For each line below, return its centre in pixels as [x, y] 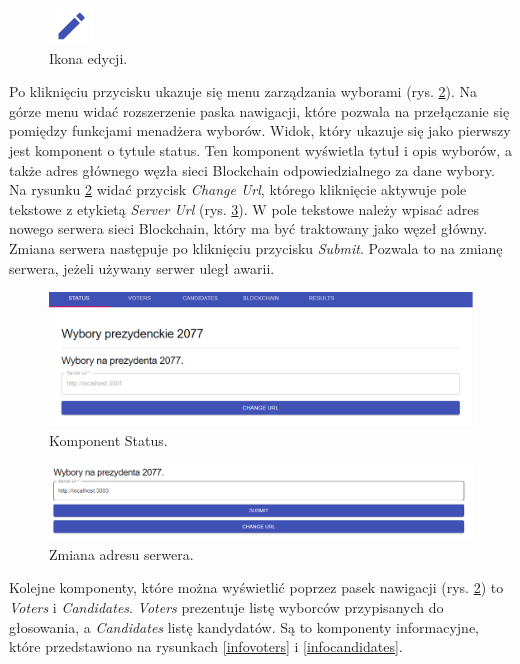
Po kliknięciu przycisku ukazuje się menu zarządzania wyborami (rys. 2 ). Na [243, 91]
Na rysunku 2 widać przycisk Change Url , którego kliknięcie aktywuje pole [238, 189]
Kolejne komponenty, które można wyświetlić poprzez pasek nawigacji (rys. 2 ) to [256, 587]
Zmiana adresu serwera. [121, 553]
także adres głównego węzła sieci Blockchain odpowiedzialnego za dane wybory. [252, 169]
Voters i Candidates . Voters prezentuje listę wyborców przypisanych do [226, 607]
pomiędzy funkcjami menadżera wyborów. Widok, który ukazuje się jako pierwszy [260, 130]
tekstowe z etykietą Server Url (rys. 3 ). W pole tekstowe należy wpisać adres [244, 208]
